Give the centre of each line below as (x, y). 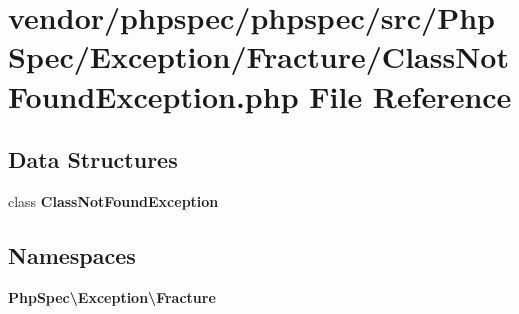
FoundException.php (153, 95)
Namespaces (72, 254)
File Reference (410, 95)
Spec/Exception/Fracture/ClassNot (258, 56)
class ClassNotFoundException (113, 200)
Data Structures (93, 159)
